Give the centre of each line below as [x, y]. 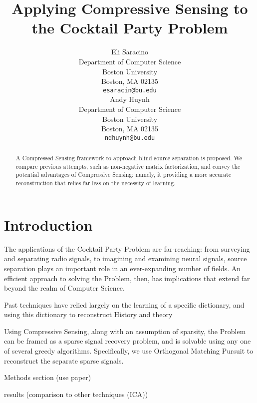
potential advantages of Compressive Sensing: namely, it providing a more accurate [124, 175]
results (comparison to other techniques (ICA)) [76, 394]
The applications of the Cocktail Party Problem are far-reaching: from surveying [127, 248]
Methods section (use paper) [48, 377]
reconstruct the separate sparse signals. [64, 360]
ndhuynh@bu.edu [130, 138]
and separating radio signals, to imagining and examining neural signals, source [126, 258]
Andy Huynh [130, 99]
